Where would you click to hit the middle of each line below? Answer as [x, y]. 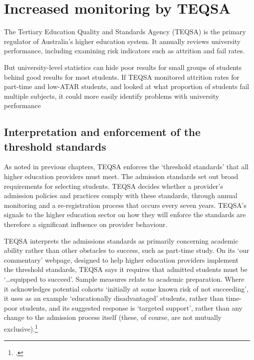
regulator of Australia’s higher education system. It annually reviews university [122, 41]
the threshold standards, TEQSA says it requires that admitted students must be [126, 269]
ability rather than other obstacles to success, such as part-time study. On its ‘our [127, 250]
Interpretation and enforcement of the [102, 132]
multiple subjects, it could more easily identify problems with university [112, 96]
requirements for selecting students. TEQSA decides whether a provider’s [114, 186]
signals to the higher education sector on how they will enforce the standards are [125, 214]
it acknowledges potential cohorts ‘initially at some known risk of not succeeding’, [126, 288]
